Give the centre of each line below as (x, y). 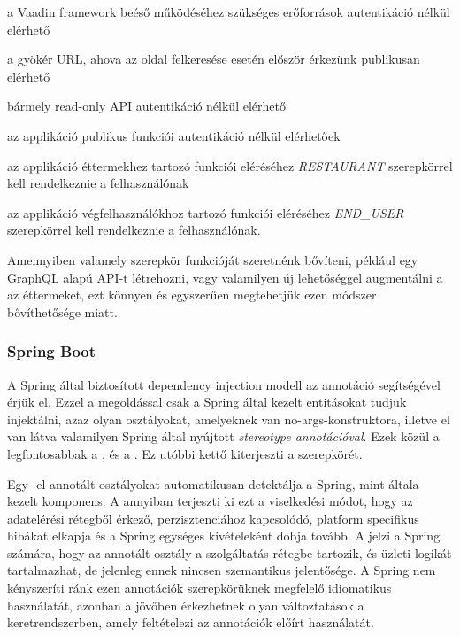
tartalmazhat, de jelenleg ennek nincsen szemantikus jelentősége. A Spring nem (222, 570)
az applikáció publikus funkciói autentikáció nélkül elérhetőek (174, 135)
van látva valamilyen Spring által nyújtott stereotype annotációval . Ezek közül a (223, 436)
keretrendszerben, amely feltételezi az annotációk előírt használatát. (191, 622)
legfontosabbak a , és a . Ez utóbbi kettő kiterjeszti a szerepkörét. (185, 453)
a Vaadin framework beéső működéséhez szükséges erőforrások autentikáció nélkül (229, 12)
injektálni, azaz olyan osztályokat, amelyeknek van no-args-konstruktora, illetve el (229, 419)
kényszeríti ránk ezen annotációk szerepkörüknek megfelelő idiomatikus (199, 588)
